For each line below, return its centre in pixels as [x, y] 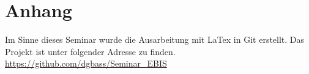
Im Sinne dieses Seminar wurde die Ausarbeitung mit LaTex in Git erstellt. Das [155, 39]
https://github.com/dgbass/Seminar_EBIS [86, 63]
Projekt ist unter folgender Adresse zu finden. [90, 51]
